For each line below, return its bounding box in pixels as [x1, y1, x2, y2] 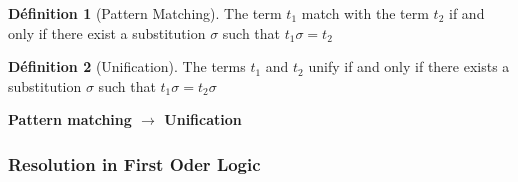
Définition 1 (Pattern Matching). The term [8, 3, 282, 23]
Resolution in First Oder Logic [8, 151, 261, 176]
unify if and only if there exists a [308, 56, 510, 77]
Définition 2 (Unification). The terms [8, 56, 246, 77]
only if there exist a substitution [8, 22, 206, 43]
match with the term [301, 3, 429, 23]
